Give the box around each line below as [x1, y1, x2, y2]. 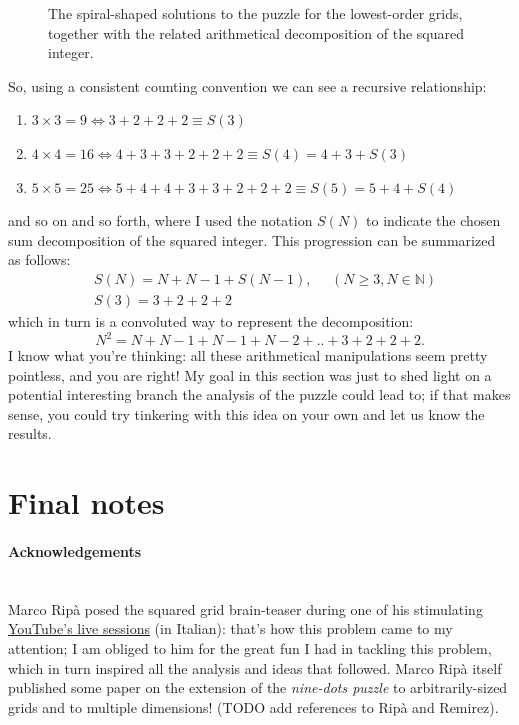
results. [8, 423, 52, 444]
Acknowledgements [8, 541, 142, 562]
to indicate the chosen [366, 210, 501, 231]
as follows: [8, 249, 71, 270]
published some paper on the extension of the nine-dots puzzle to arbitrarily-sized [8, 677, 508, 698]
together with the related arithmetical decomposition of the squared [48, 22, 465, 43]
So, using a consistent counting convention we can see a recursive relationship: [8, 75, 487, 96]
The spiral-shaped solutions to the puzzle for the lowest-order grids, [48, 3, 463, 23]
